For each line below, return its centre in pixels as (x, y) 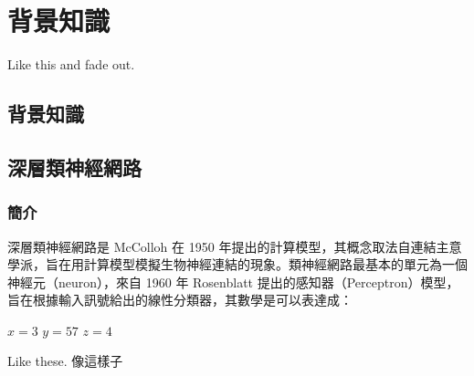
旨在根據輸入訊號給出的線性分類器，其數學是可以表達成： (180, 300)
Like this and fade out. (71, 64)
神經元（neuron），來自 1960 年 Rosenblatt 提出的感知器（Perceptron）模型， (233, 282)
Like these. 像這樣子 (65, 361)
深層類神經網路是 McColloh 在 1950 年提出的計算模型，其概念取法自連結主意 (235, 246)
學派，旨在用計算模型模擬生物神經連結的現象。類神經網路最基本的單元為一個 (237, 264)
